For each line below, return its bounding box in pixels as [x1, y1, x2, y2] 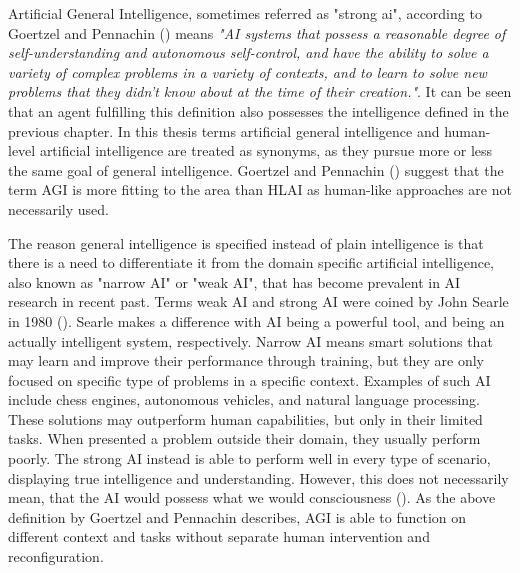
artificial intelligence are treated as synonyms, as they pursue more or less [39, 140, 493, 161]
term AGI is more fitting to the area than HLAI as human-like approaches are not [8, 179, 512, 200]
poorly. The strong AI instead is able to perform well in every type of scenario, [8, 448, 491, 469]
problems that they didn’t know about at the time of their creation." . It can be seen [8, 81, 512, 102]
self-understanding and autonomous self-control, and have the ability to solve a [8, 42, 489, 63]
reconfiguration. [8, 546, 104, 567]
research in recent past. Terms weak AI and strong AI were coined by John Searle [8, 291, 509, 312]
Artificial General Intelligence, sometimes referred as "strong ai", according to [8, 3, 482, 23]
